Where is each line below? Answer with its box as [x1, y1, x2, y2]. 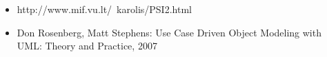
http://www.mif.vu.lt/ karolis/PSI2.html [17, 2, 192, 16]
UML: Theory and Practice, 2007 [17, 38, 157, 53]
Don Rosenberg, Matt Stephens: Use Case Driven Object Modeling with [17, 25, 321, 39]
